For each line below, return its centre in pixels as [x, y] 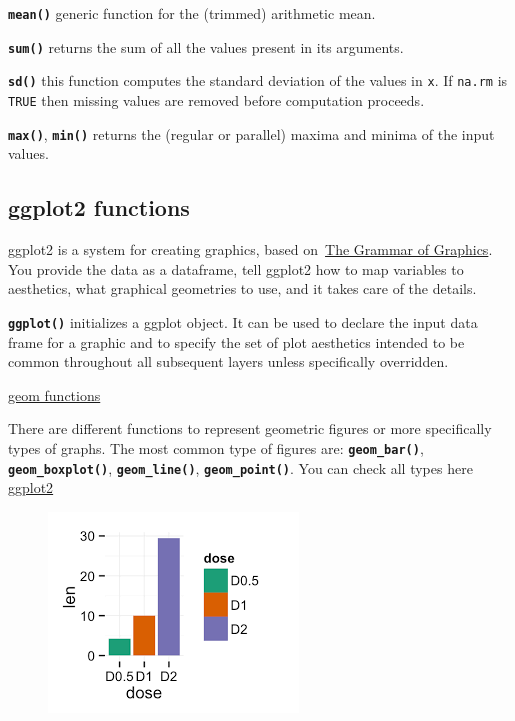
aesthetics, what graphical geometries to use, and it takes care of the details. [242, 288]
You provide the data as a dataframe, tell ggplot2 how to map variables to [236, 268]
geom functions [54, 394]
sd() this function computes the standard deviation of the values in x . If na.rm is [258, 80]
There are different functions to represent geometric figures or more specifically [250, 428]
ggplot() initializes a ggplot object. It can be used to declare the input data [243, 321]
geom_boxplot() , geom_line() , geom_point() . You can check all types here [240, 467]
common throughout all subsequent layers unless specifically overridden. [228, 361]
